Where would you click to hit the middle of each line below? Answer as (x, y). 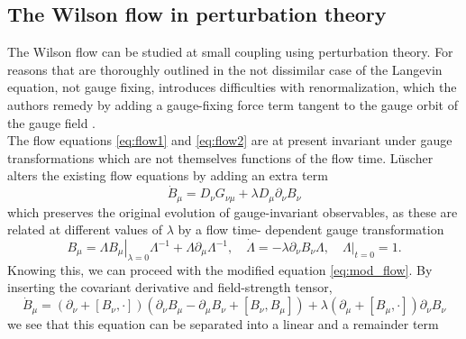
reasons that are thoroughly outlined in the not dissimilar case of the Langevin (225, 69)
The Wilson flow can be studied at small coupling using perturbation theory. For (230, 52)
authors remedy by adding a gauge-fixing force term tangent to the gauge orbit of (233, 104)
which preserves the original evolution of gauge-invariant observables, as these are (233, 211)
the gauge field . (52, 122)
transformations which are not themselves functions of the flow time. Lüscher (220, 157)
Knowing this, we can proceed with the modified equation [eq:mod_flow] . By (220, 269)
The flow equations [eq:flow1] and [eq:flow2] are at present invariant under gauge (230, 140)
